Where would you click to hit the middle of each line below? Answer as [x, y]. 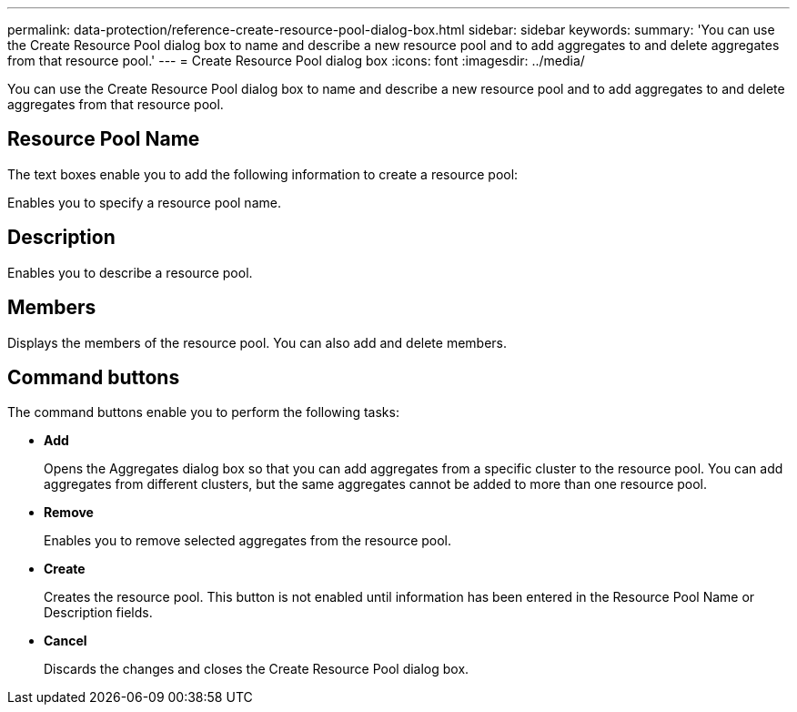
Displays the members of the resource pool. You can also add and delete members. [257, 342]
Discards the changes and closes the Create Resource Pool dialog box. [257, 669]
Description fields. [98, 613]
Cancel [66, 641]
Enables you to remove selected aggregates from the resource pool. [248, 541]
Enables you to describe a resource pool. [130, 272]
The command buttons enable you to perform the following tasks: [203, 412]
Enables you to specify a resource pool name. [144, 202]
